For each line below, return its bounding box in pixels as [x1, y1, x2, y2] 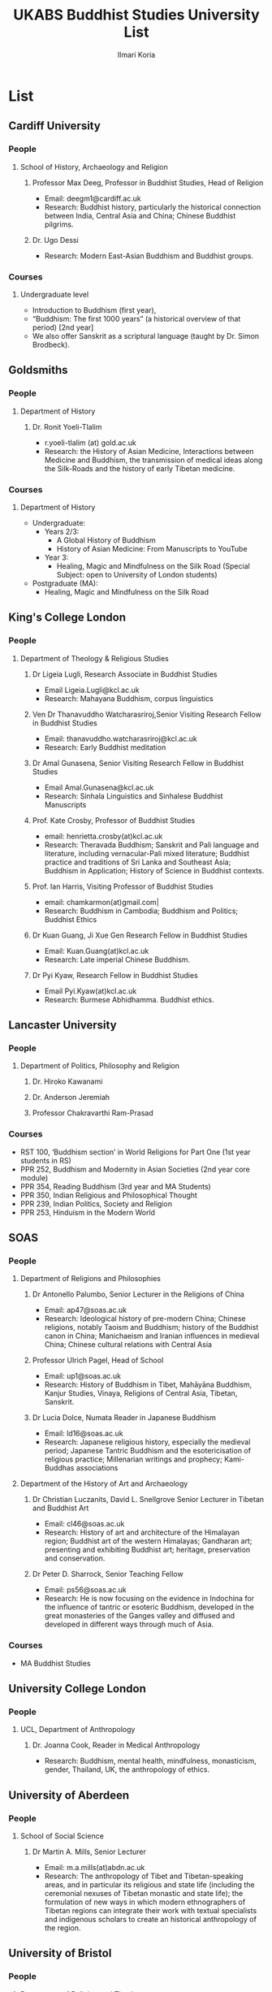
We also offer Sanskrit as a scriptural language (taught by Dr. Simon [32, 331, 260, 340]
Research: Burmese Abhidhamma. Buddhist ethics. [44, 994, 214, 1004]
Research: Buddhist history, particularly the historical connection [44, 201, 261, 212]
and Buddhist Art [32, 1503, 89, 1513]
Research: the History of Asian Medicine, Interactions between [44, 446, 254, 456]
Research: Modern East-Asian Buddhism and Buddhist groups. [44, 250, 254, 261]
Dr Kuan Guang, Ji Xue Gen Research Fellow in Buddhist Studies [32, 930, 248, 940]
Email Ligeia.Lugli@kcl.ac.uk [44, 685, 140, 695]
